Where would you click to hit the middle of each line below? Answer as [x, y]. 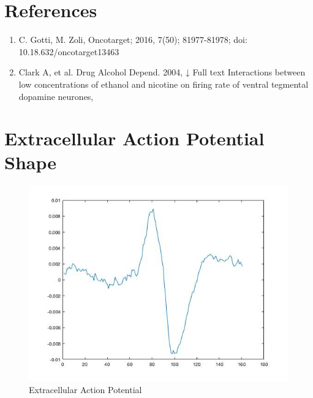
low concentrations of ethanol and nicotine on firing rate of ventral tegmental [164, 84]
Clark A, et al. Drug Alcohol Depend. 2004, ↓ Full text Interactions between [162, 72]
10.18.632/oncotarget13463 [69, 51]
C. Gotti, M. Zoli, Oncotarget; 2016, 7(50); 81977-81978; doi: [133, 40]
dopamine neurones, [56, 96]
